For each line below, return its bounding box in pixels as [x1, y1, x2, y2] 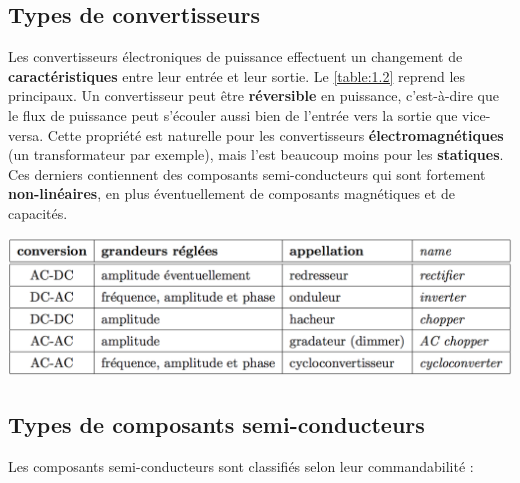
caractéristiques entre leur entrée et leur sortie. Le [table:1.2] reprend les [8, 65, 466, 86]
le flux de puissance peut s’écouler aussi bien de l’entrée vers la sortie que [8, 104, 458, 125]
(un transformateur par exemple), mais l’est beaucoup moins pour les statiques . [8, 144, 504, 165]
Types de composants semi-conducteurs [8, 408, 425, 439]
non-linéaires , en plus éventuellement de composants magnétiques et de [8, 183, 455, 204]
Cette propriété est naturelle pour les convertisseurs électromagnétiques [47, 124, 504, 145]
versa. [8, 124, 44, 145]
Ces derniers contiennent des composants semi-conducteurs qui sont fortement [8, 163, 486, 184]
